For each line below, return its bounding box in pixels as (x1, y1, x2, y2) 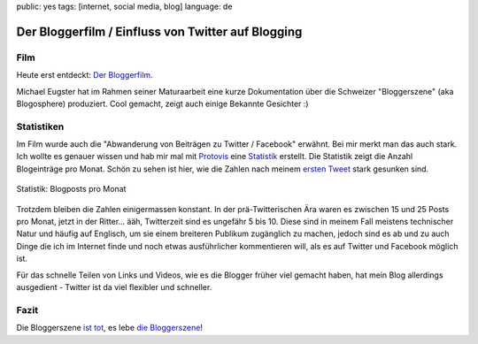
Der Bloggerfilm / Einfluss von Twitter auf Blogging (16, 24, 303, 39)
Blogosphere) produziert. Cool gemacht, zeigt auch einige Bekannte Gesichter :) (16, 98, 309, 109)
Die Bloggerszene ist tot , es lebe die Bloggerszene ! (16, 323, 204, 333)
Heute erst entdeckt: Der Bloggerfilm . (16, 70, 154, 80)
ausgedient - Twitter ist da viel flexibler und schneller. (16, 281, 212, 292)
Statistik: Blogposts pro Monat (16, 184, 127, 195)
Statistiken (16, 120, 65, 133)
